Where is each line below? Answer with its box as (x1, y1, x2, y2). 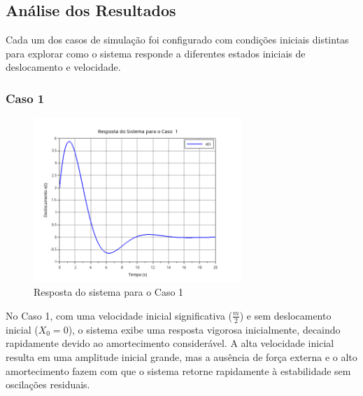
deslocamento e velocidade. (6, 60, 121, 74)
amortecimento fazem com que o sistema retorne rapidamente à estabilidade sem (6, 363, 351, 378)
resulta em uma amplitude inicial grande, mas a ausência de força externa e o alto (6, 349, 357, 364)
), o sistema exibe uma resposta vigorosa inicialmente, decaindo (68, 322, 341, 336)
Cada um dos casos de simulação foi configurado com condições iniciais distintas (6, 32, 349, 47)
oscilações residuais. (6, 377, 90, 392)
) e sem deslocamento (239, 308, 332, 322)
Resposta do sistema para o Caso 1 (34, 285, 184, 299)
